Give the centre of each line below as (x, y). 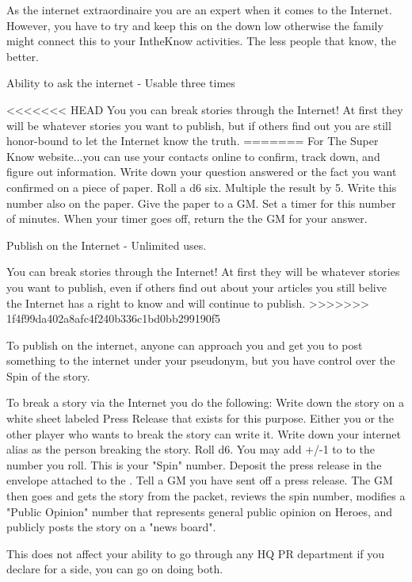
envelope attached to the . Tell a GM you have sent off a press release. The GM (200, 480)
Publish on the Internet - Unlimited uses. (107, 245)
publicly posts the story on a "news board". (111, 527)
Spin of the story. (48, 375)
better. (23, 56)
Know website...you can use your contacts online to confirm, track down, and (193, 156)
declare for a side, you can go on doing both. (115, 569)
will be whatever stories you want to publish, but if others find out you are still (199, 125)
